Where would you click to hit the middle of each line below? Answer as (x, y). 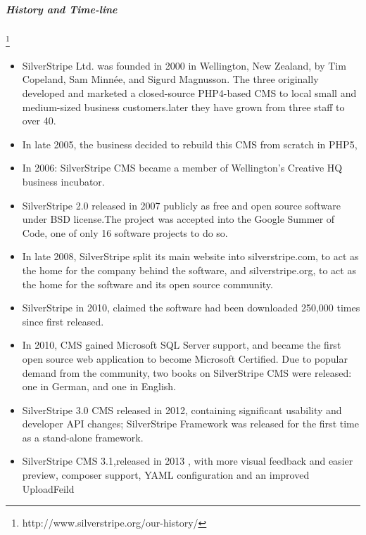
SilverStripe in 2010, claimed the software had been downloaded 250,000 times (191, 308)
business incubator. (63, 181)
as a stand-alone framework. (83, 437)
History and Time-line (62, 9)
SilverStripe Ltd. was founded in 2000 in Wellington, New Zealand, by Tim (184, 65)
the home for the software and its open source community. (147, 284)
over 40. (39, 121)
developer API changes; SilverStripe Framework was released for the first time (190, 424)
